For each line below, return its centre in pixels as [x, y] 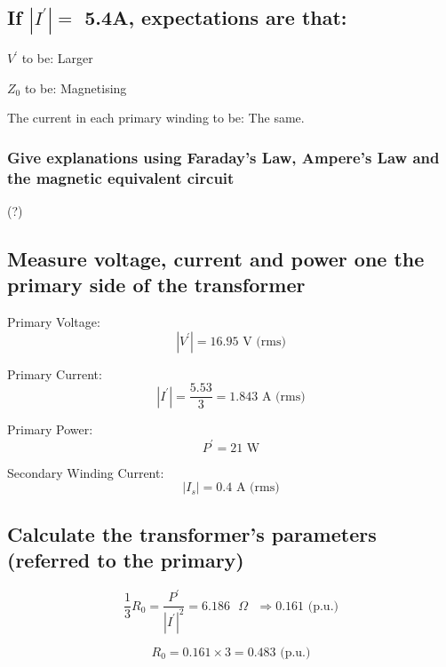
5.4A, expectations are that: [216, 17]
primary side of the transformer [156, 285]
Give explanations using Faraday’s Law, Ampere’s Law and [223, 157]
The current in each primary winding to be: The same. [156, 118]
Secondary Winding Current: [86, 472]
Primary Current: [55, 373]
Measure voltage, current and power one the [216, 258]
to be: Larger [57, 58]
